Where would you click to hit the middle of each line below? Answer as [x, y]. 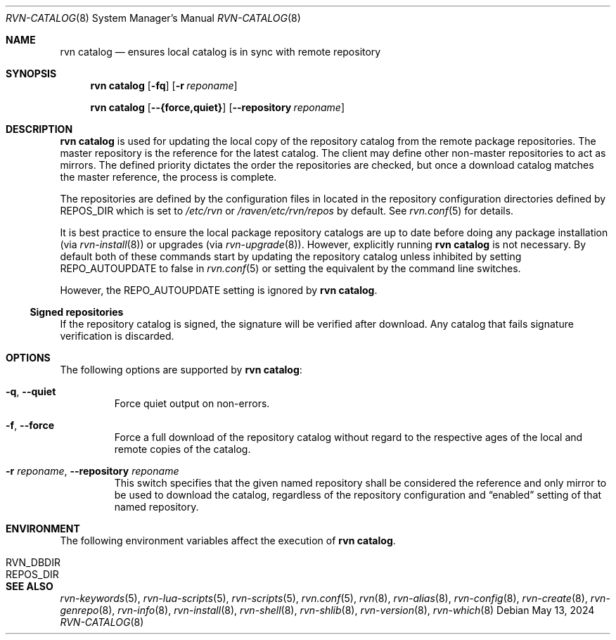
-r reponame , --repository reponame [92, 471]
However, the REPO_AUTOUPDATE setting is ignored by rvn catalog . [219, 290]
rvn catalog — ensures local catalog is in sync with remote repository [220, 52]
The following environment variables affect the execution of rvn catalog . [228, 540]
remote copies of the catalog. [182, 449]
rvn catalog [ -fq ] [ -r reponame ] [164, 85]
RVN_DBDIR [33, 562]
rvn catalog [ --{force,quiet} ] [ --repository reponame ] [217, 107]
